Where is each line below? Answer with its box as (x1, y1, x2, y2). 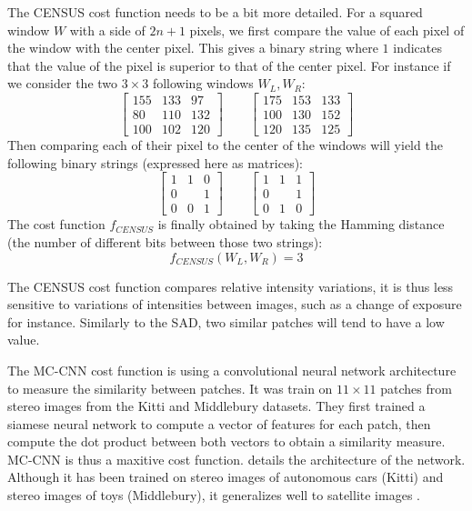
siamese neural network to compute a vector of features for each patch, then (7, 414, 431, 433)
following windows (152, 74, 254, 93)
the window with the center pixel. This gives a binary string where (7, 38, 378, 57)
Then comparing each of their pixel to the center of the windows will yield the (7, 135, 443, 155)
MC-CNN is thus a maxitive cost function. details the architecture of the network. (7, 449, 466, 468)
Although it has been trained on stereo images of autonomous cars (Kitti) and (7, 467, 444, 486)
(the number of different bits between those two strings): (7, 232, 323, 251)
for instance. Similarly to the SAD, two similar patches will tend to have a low (7, 312, 445, 331)
